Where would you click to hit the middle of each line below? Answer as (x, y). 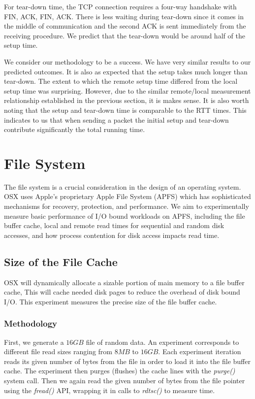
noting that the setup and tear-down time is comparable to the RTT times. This (125, 110)
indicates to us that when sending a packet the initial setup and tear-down (116, 119)
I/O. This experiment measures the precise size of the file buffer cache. (111, 301)
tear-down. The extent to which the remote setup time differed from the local (121, 81)
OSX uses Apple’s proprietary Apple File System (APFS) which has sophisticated (127, 196)
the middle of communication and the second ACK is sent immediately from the (125, 26)
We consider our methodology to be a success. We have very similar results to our (127, 61)
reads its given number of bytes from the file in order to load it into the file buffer (127, 361)
